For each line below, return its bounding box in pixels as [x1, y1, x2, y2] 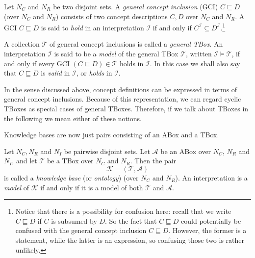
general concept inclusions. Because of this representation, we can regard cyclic [4, 94, 241, 104]
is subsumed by [51, 215, 97, 226]
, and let [12, 155, 37, 166]
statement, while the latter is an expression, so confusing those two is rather [15, 234, 245, 245]
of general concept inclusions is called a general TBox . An [49, 39, 223, 49]
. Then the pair [130, 155, 177, 166]
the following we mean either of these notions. [4, 113, 142, 123]
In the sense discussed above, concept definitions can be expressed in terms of [4, 84, 237, 94]
